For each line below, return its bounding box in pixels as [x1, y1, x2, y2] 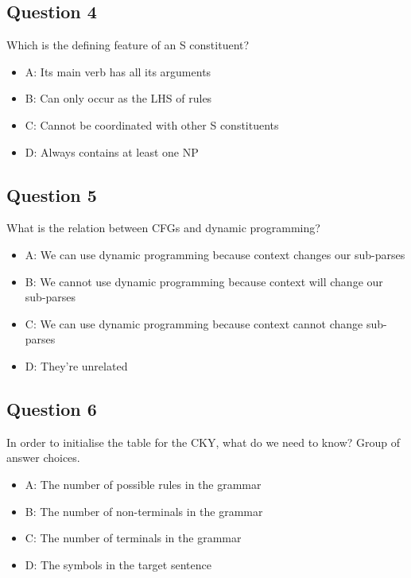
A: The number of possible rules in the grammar [25, 475, 262, 492]
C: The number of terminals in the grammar [25, 530, 242, 546]
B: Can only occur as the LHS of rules [25, 90, 212, 107]
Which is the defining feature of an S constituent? [6, 37, 250, 53]
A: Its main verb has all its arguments [25, 63, 211, 80]
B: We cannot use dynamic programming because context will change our [25, 273, 383, 289]
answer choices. [6, 449, 80, 466]
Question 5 [6, 182, 97, 207]
